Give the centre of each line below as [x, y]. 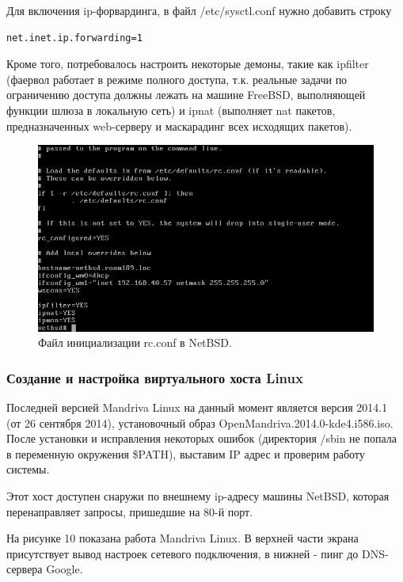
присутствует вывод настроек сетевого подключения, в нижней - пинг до [182, 553]
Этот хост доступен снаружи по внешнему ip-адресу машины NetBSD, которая [198, 496]
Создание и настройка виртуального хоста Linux [155, 377]
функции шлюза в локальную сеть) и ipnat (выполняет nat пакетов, [171, 110]
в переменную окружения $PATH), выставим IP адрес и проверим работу [186, 453]
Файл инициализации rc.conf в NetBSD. [135, 342]
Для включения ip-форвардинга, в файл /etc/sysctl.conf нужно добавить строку [199, 10]
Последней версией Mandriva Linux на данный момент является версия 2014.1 [197, 407]
